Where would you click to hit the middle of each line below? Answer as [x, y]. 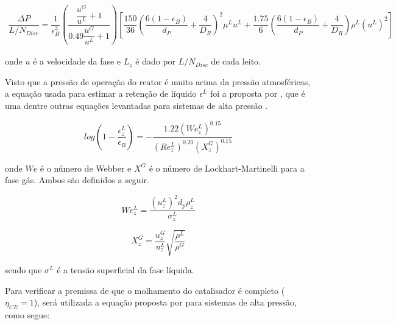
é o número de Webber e [86, 168]
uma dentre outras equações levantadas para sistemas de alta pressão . [136, 106]
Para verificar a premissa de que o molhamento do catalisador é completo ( [145, 290]
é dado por [156, 61]
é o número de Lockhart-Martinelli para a [227, 168]
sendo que [23, 270]
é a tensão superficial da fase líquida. [126, 270]
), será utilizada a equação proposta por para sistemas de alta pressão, [165, 302]
